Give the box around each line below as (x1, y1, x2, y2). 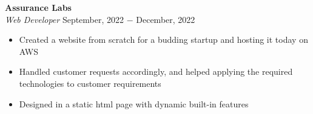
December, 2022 (136, 13, 195, 25)
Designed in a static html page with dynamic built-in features (19, 97, 249, 110)
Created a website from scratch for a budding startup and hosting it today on (19, 33, 308, 46)
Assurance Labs (5, 1, 72, 13)
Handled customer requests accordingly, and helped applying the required (19, 65, 293, 78)
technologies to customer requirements (19, 77, 161, 89)
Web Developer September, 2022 (5, 13, 124, 25)
